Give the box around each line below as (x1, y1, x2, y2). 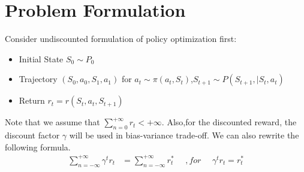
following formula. (5, 140, 71, 153)
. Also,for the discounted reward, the (161, 116, 297, 128)
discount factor (5, 129, 60, 141)
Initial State (19, 52, 64, 65)
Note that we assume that (5, 116, 100, 128)
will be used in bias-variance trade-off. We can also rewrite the (69, 129, 299, 141)
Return (19, 94, 45, 107)
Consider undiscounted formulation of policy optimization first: (5, 32, 237, 45)
